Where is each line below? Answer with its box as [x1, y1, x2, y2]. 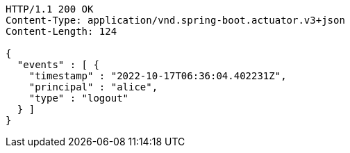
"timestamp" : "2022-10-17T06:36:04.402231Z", [28, 70, 287, 81]
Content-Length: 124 [6, 26, 117, 37]
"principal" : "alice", [28, 81, 158, 92]
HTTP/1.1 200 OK [6, 3, 94, 15]
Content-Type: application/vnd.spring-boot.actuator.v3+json [6, 15, 345, 26]
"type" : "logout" [28, 92, 129, 104]
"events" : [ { [17, 59, 99, 70]
